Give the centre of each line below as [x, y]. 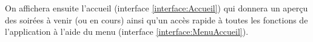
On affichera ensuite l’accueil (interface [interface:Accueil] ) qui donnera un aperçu [156, 8]
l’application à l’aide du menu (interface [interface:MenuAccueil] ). [127, 31]
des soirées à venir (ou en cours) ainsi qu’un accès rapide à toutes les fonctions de [156, 19]
